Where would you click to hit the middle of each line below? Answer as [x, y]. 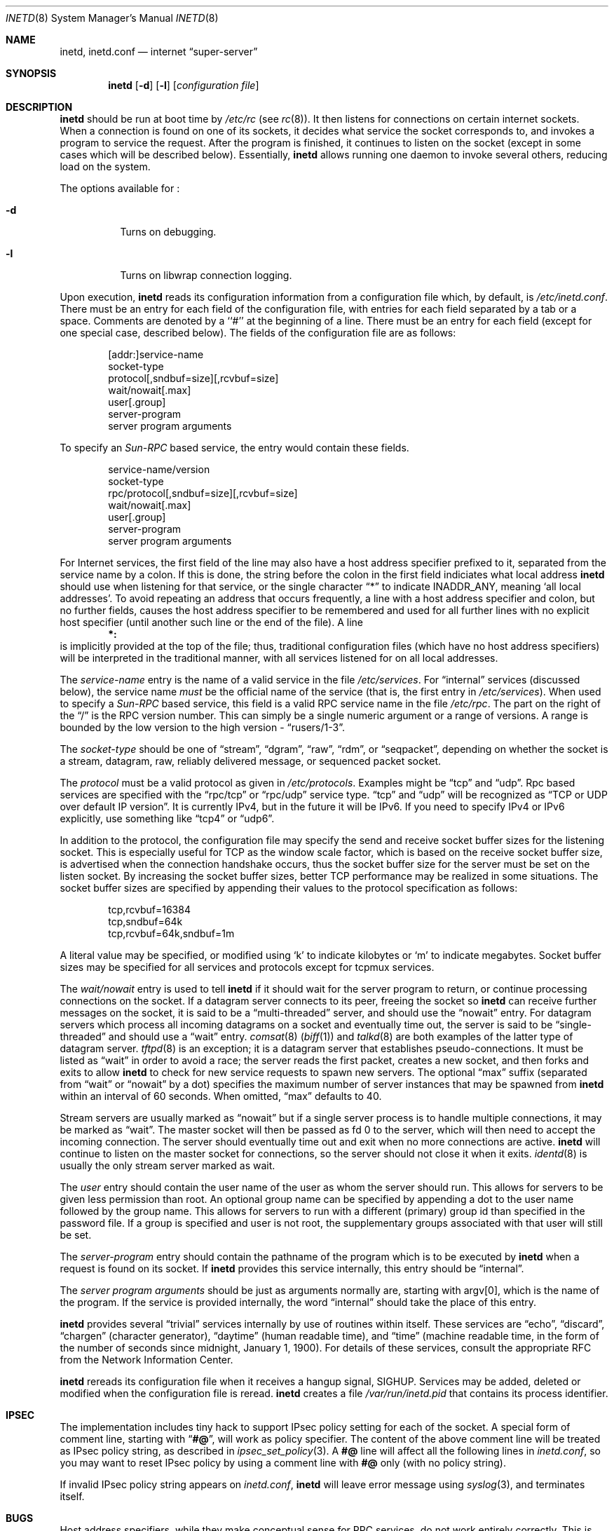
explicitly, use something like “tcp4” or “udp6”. [167, 818]
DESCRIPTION [39, 107]
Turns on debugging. [168, 232]
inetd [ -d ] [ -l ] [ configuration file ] [184, 85]
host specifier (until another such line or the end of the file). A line [212, 622]
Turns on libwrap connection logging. [206, 275]
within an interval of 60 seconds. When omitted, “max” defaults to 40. [221, 1096]
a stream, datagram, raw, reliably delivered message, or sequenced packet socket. [251, 761]
